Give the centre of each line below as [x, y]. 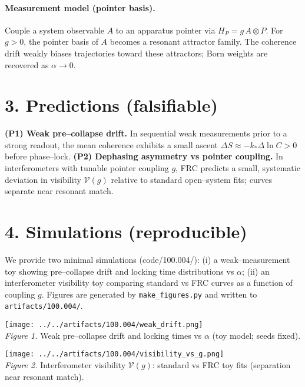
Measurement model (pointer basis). [80, 7]
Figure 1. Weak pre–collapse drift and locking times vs [103, 335]
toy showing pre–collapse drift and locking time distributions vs [120, 271]
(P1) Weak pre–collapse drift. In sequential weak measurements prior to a [146, 133]
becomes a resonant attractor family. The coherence [203, 41]
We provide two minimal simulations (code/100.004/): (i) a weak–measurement [147, 259]
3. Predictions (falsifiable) [112, 105]
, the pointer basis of [61, 41]
